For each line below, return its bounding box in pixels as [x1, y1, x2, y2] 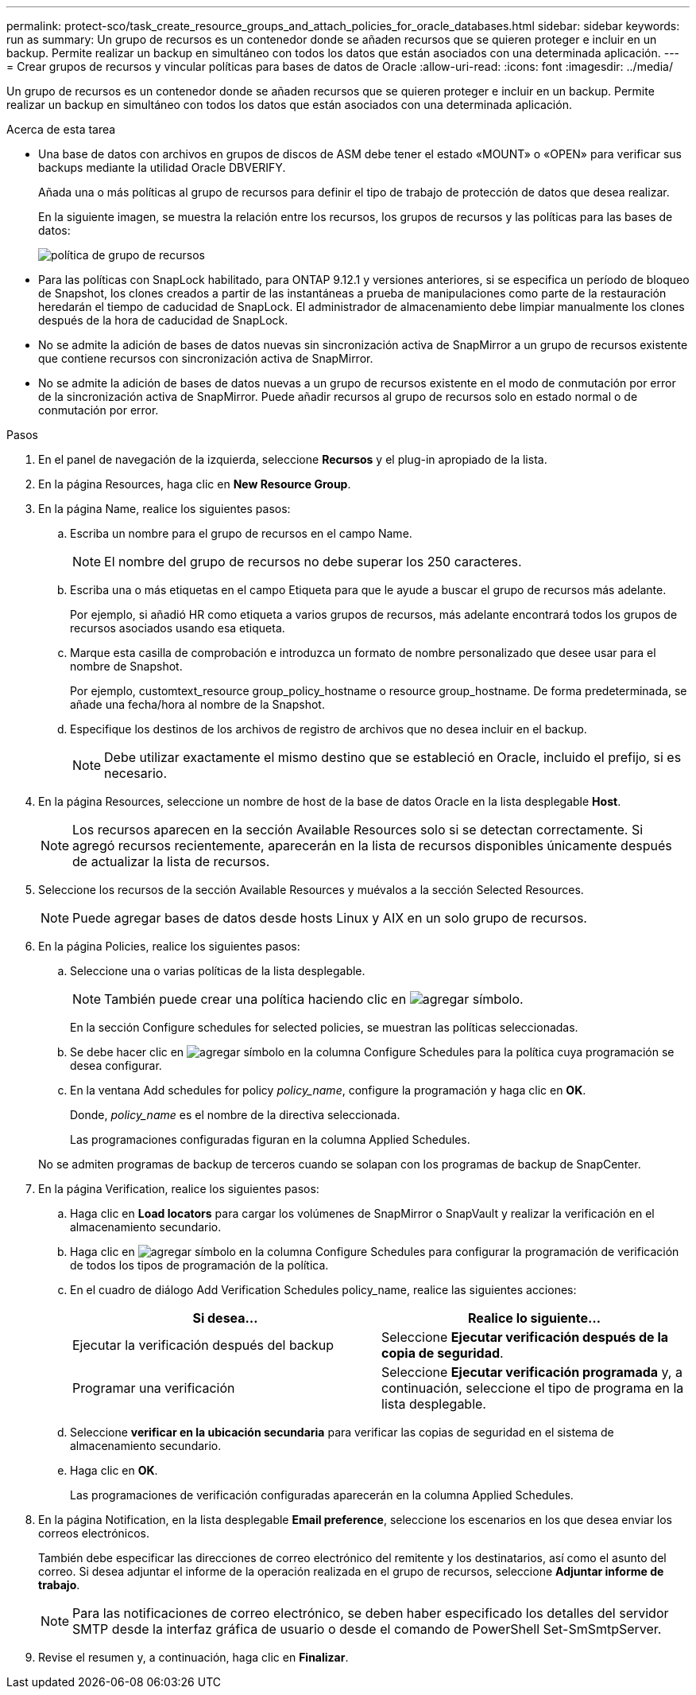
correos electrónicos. [38, 1526, 150, 1540]
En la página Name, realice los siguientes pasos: [38, 502, 291, 515]
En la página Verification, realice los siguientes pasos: [38, 1182, 319, 1195]
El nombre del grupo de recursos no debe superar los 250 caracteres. [104, 554, 522, 570]
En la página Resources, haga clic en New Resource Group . [38, 477, 351, 491]
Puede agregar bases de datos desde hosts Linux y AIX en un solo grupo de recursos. [72, 910, 587, 926]
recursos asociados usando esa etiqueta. [70, 621, 285, 635]
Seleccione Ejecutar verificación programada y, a [381, 1364, 682, 1380]
